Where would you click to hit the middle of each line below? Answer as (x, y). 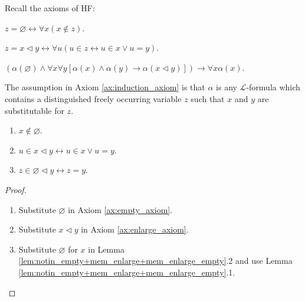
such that (208, 98)
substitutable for (35, 110)
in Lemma (106, 249)
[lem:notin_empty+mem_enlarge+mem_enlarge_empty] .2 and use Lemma (155, 261)
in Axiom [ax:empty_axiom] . (120, 209)
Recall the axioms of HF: (50, 8)
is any (227, 87)
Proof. (16, 189)
